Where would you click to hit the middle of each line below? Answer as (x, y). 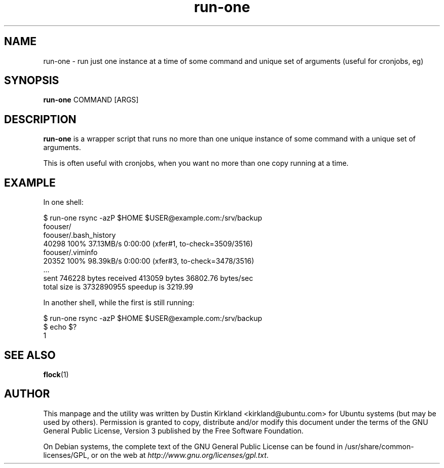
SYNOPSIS (32, 81)
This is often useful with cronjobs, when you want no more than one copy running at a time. (196, 163)
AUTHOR (27, 394)
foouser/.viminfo (70, 253)
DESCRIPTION (40, 119)
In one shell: (63, 202)
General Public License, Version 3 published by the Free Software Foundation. (173, 430)
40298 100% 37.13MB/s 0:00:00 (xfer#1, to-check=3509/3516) (148, 244)
